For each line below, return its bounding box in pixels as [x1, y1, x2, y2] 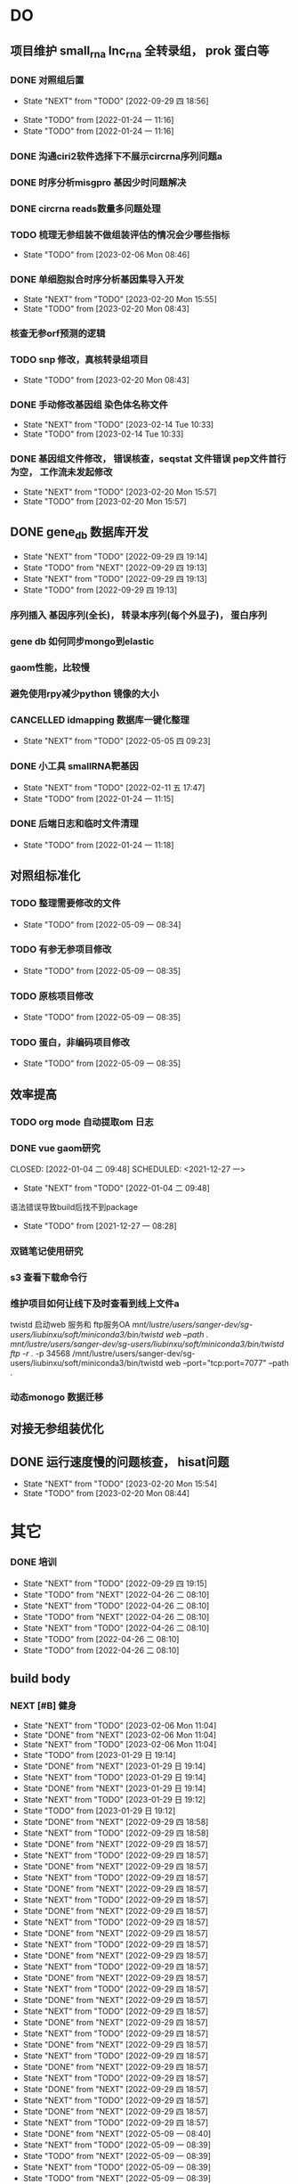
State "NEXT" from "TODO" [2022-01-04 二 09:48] [22, 1182, 210, 1193]
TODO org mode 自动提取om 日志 [10, 1116, 154, 1128]
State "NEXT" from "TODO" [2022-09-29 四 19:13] [22, 574, 208, 585]
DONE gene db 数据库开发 [10, 524, 149, 542]
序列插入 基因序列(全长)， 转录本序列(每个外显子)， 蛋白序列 [10, 609, 268, 622]
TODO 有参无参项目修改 [10, 944, 112, 956]
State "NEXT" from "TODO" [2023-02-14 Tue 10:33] [22, 419, 214, 429]
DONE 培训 [10, 1556, 57, 1568]
